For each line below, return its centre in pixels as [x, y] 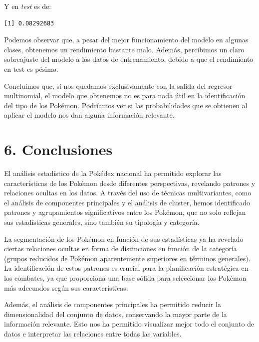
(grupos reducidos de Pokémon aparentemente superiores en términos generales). [127, 258]
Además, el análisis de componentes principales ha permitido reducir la [113, 304]
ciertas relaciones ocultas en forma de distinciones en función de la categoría [121, 249]
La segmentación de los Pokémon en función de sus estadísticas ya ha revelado [124, 239]
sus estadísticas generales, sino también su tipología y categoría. [102, 222]
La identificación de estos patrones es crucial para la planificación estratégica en [126, 268]
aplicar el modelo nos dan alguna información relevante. [89, 115]
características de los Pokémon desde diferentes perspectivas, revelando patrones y [130, 183]
